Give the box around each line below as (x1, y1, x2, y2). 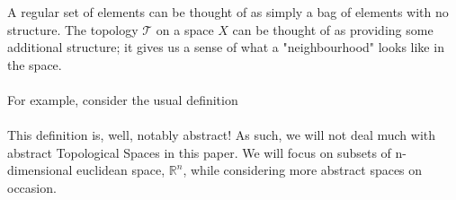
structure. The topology (7, 20, 139, 39)
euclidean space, (76, 161, 165, 179)
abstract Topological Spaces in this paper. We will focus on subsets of (7, 143, 391, 161)
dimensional (7, 161, 73, 179)
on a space (156, 20, 214, 39)
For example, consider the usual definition (7, 90, 238, 109)
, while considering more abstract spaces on (183, 161, 423, 179)
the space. (7, 55, 62, 74)
